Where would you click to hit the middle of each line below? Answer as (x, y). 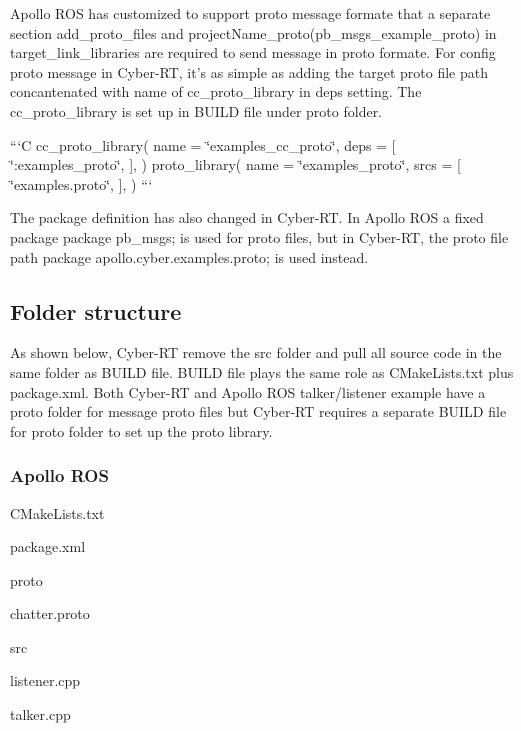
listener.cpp (45, 680)
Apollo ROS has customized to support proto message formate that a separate (250, 13)
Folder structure (96, 310)
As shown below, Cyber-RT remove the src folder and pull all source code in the (256, 352)
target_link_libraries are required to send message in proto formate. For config (253, 52)
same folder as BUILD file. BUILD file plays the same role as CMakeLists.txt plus (262, 371)
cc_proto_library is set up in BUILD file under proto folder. (196, 110)
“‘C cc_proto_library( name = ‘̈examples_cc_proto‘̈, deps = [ (203, 144)
